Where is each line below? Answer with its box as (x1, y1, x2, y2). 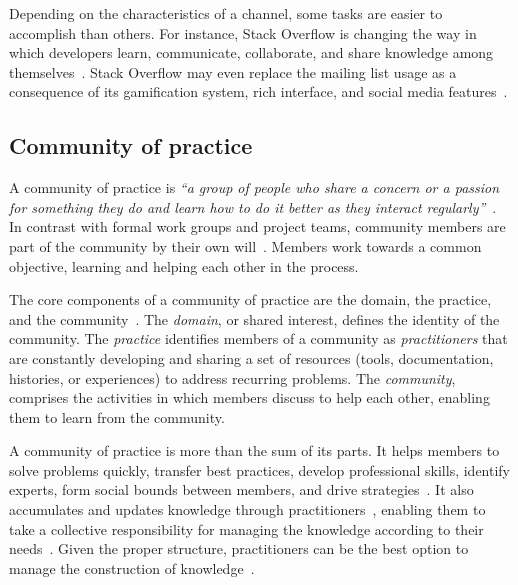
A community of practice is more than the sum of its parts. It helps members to (9, 440, 500, 461)
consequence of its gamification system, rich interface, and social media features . (9, 81, 508, 102)
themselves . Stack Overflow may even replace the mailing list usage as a (9, 61, 457, 82)
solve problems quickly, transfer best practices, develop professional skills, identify (9, 459, 511, 480)
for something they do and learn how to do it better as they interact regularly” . (9, 196, 497, 217)
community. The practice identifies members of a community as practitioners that (9, 328, 508, 349)
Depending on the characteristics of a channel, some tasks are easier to (9, 3, 443, 23)
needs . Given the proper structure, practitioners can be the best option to (9, 538, 469, 559)
